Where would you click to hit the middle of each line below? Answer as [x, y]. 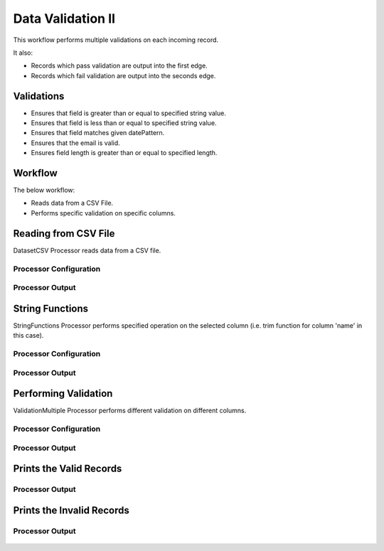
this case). [28, 336]
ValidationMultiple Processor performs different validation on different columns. [130, 411]
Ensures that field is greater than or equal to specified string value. [129, 113]
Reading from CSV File [64, 234]
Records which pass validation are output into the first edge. [119, 66]
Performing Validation [63, 394]
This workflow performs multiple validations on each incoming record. [116, 40]
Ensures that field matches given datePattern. [98, 133]
